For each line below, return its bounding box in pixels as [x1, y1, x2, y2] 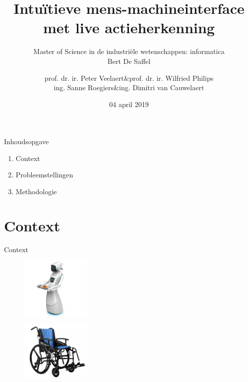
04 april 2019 [109, 99, 149, 109]
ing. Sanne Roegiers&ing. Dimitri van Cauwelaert [54, 82, 204, 93]
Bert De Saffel [107, 55, 151, 66]
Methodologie [15, 186, 57, 197]
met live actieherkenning [43, 17, 215, 38]
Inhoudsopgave [4, 136, 49, 147]
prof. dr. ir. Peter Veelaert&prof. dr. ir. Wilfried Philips [44, 72, 214, 83]
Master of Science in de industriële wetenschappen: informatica [33, 46, 225, 56]
